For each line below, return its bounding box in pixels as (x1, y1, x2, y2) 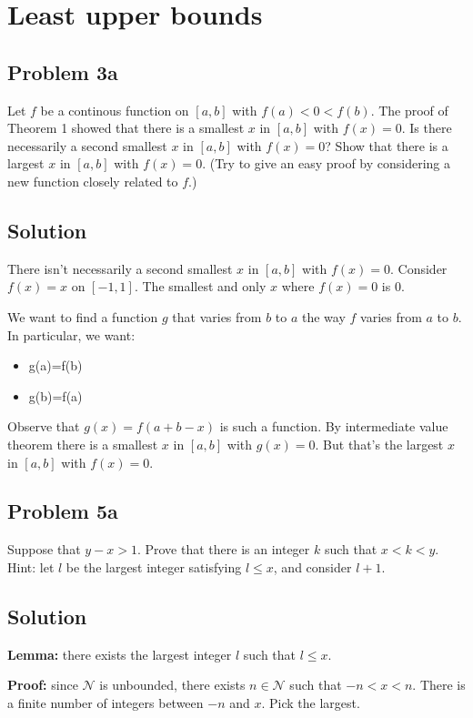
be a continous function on (40, 100, 189, 119)
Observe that (7, 417, 80, 436)
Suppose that (7, 540, 81, 559)
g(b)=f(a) (28, 386, 83, 405)
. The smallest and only (134, 277, 267, 296)
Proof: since (7, 675, 78, 694)
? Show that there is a (325, 136, 448, 155)
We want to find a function (7, 307, 158, 326)
